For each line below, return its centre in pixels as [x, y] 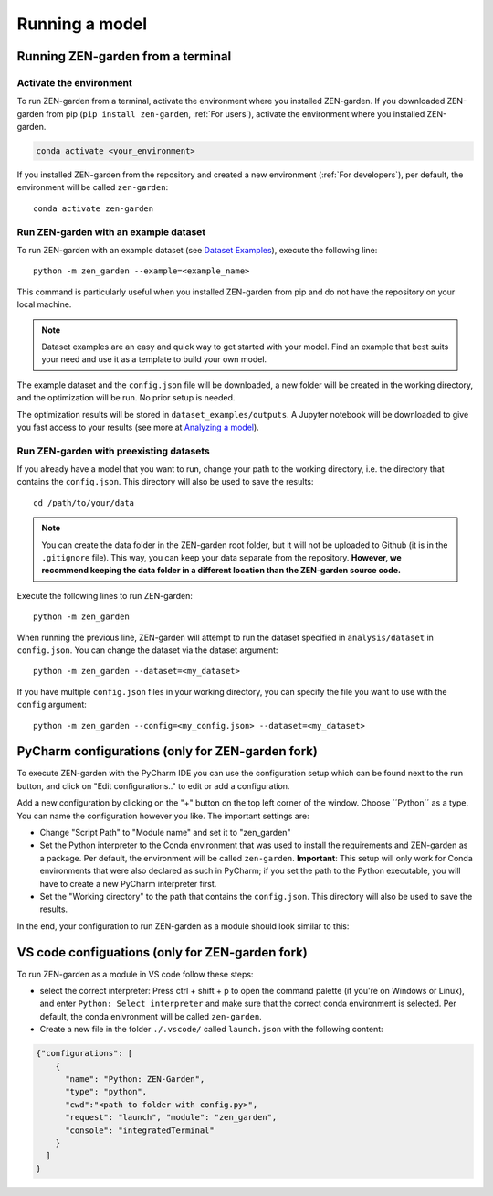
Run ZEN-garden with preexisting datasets [113, 451]
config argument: [52, 705]
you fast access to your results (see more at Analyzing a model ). [138, 427]
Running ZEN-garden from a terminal [124, 56]
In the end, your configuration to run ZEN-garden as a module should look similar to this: [183, 926]
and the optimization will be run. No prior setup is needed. [126, 398]
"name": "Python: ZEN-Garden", [135, 1079]
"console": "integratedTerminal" [140, 1130]
